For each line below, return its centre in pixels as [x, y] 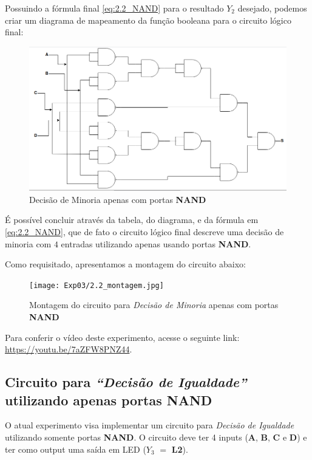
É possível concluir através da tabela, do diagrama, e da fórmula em [132, 220]
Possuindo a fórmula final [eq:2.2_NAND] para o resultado [114, 8]
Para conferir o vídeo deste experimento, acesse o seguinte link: [122, 337]
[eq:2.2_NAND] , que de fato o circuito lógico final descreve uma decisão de [144, 231]
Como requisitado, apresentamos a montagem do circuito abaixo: [125, 264]
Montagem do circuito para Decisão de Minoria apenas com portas [154, 305]
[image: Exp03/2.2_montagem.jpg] [97, 285]
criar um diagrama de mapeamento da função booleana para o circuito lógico [148, 20]
